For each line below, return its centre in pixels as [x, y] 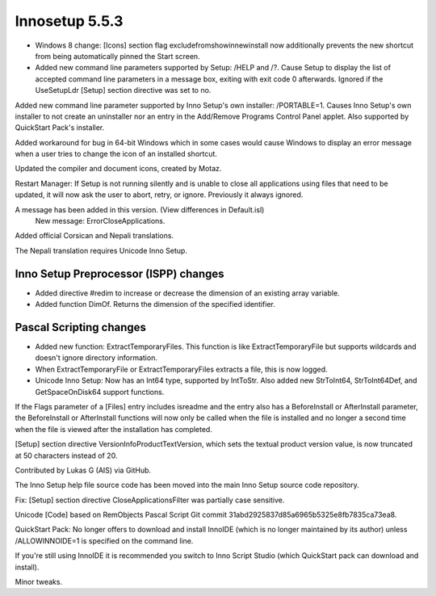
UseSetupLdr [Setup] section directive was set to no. [123, 90]
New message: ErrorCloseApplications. [100, 221]
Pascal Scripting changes [81, 327]
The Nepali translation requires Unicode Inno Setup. [101, 250]
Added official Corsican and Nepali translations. [94, 236]
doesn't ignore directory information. [96, 358]
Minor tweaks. [39, 582]
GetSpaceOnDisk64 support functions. [100, 392]
